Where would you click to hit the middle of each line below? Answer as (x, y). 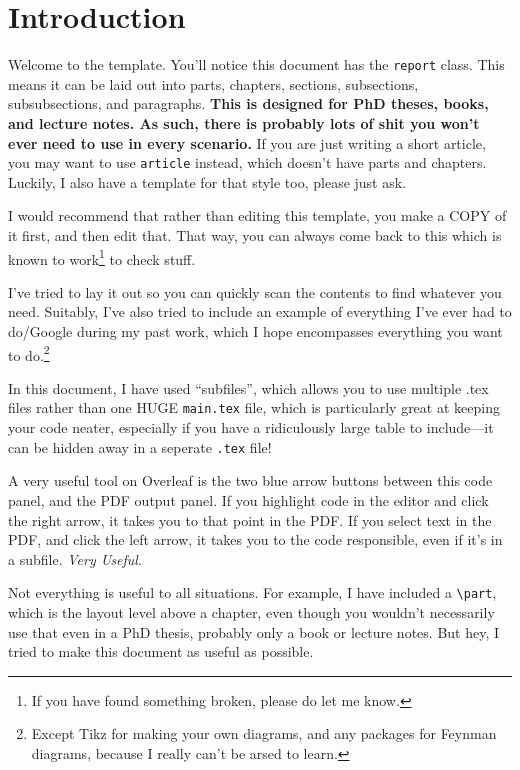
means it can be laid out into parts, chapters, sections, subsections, (213, 83)
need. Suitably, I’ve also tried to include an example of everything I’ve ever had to (260, 311)
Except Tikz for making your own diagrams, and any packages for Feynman (264, 733)
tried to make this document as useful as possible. (161, 651)
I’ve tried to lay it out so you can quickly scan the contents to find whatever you (255, 291)
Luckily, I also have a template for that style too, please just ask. (207, 181)
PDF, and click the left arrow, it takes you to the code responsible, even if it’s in (255, 539)
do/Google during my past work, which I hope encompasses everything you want (255, 331)
